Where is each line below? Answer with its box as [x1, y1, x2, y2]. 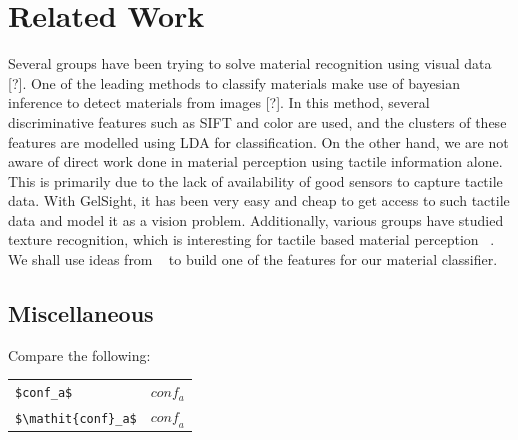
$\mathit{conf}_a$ [15, 411, 137, 426]
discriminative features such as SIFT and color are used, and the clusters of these [8, 111, 507, 132]
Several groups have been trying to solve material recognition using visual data [8, 53, 492, 74]
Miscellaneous [8, 298, 154, 329]
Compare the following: [8, 344, 151, 365]
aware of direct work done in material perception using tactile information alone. [8, 151, 503, 172]
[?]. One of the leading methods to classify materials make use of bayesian [8, 72, 460, 93]
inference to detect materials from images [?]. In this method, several [8, 92, 430, 113]
